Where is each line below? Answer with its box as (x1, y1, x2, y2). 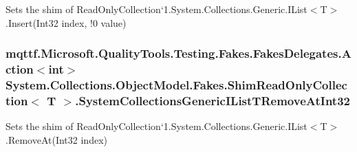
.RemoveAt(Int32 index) (6, 132, 107, 146)
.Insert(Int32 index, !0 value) (6, 15, 127, 30)
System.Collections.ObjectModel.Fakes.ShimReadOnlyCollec (6, 76, 347, 93)
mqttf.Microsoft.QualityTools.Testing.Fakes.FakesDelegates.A (6, 45, 351, 62)
